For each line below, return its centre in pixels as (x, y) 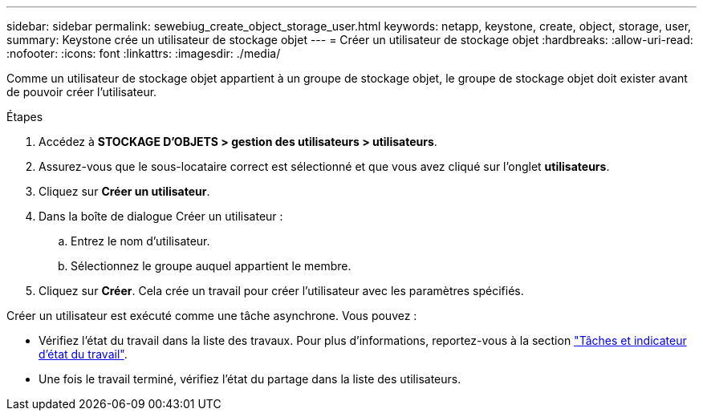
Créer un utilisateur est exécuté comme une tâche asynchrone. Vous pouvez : (212, 316)
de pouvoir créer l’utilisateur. (82, 92)
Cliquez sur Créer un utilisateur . (124, 191)
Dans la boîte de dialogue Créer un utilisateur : (161, 216)
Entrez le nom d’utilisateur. (140, 241)
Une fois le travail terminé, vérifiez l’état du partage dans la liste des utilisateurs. (250, 379)
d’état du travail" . (83, 354)
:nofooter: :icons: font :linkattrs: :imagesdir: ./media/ (144, 53)
